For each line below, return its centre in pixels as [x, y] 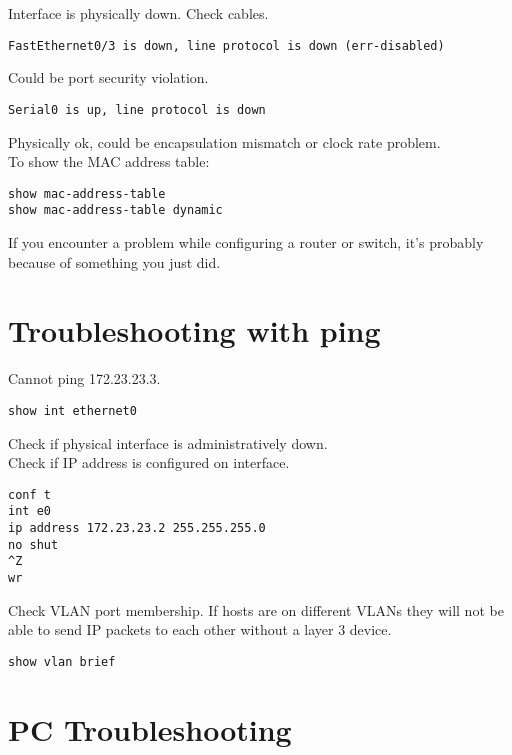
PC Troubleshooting [150, 728]
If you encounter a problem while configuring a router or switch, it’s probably [246, 242]
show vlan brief [62, 661]
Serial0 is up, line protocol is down [137, 109]
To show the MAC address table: [109, 161]
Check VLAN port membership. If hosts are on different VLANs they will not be [256, 609]
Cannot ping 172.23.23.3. [84, 378]
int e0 [29, 511]
